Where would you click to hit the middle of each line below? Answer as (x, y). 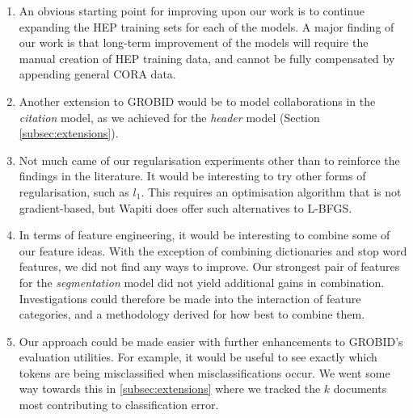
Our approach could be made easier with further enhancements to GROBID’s (211, 341)
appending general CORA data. (97, 74)
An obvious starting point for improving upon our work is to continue (192, 11)
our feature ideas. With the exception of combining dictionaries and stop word (213, 250)
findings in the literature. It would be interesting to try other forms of (192, 176)
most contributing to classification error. (119, 405)
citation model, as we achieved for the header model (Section (169, 117)
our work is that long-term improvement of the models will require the (194, 42)
